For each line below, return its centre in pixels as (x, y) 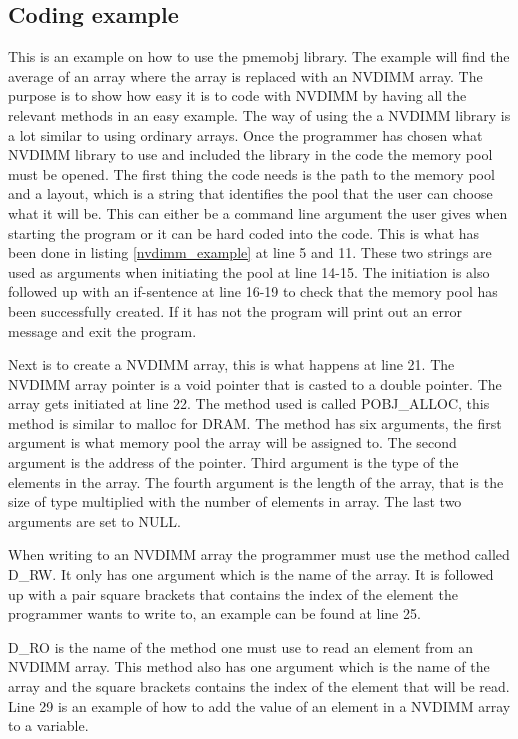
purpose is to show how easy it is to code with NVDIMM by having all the (237, 95)
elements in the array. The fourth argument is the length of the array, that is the (256, 481)
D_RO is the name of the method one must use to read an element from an (240, 646)
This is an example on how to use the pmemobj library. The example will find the (259, 56)
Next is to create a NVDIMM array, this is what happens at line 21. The (231, 364)
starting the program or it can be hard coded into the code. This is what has (244, 232)
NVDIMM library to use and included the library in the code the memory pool (250, 154)
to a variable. (48, 725)
